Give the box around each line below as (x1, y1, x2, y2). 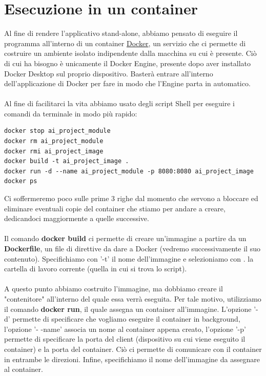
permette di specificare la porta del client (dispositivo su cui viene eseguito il (4, 333, 245, 344)
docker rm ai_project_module (4, 137, 104, 145)
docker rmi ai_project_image (4, 147, 104, 155)
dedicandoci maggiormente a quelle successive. (4, 213, 149, 224)
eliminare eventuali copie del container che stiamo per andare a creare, (4, 203, 226, 213)
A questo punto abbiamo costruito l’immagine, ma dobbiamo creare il (4, 283, 223, 294)
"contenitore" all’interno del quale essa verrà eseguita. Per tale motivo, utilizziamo (4, 293, 261, 304)
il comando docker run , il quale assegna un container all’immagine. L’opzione (4, 303, 252, 314)
